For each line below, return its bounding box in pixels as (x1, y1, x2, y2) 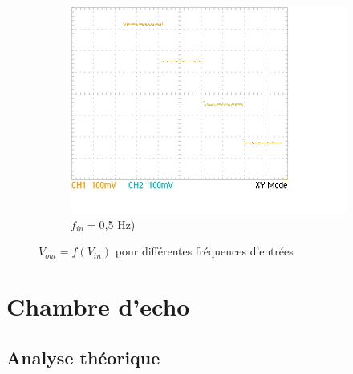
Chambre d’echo (6, 289, 190, 322)
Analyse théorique (6, 344, 160, 369)
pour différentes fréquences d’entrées (115, 243, 294, 259)
